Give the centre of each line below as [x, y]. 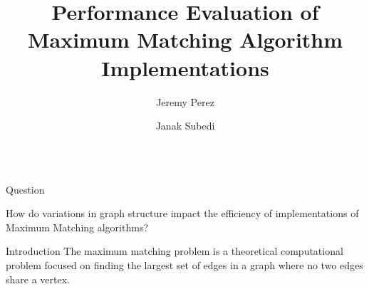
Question [25, 189]
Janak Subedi [185, 126]
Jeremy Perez [185, 101]
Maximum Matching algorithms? [77, 227]
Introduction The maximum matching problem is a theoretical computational [175, 251]
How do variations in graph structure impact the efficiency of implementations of [182, 213]
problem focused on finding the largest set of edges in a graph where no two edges [184, 265]
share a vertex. [38, 279]
